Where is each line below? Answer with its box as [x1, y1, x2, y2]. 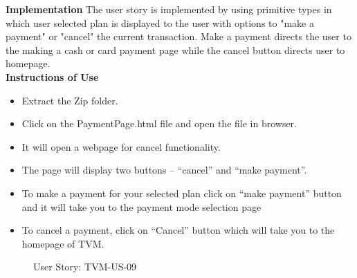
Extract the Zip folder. [21, 93, 118, 107]
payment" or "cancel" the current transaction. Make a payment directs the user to [6, 29, 351, 44]
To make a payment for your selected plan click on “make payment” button [21, 185, 342, 200]
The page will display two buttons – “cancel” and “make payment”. [21, 163, 307, 177]
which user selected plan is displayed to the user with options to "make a [6, 15, 314, 30]
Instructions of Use [6, 69, 99, 84]
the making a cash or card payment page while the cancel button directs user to [6, 42, 345, 57]
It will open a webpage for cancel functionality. [21, 139, 221, 154]
